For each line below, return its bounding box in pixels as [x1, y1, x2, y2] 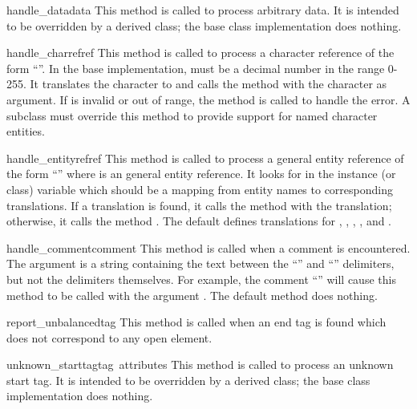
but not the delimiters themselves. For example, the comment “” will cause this [6, 270, 396, 287]
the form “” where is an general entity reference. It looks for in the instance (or [6, 165, 396, 182]
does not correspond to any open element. [6, 329, 213, 346]
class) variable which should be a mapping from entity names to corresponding [6, 180, 393, 197]
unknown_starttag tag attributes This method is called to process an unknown [6, 356, 394, 373]
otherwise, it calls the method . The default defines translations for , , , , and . [6, 213, 392, 229]
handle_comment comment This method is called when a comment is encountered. [6, 239, 411, 256]
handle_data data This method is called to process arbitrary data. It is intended [6, 2, 399, 18]
